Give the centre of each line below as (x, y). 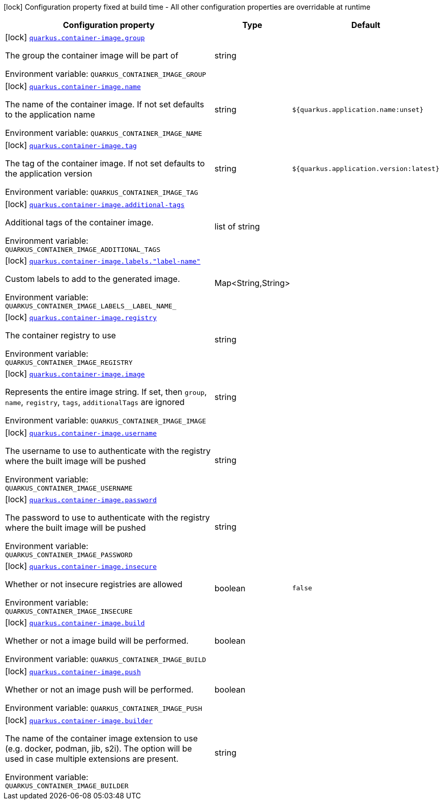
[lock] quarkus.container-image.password (81, 499)
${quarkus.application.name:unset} (358, 109)
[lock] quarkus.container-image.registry (81, 317)
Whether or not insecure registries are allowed (94, 584)
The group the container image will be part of (92, 55)
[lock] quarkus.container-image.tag (71, 145)
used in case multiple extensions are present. (92, 759)
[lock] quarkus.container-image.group (75, 37)
